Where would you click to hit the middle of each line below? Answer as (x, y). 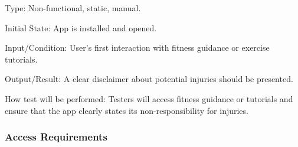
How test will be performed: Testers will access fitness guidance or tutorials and (149, 98)
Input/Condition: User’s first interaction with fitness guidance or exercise (137, 48)
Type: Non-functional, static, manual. (73, 8)
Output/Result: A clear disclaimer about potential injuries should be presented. (149, 79)
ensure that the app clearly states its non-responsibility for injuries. (127, 110)
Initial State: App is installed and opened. (81, 27)
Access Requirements (56, 137)
